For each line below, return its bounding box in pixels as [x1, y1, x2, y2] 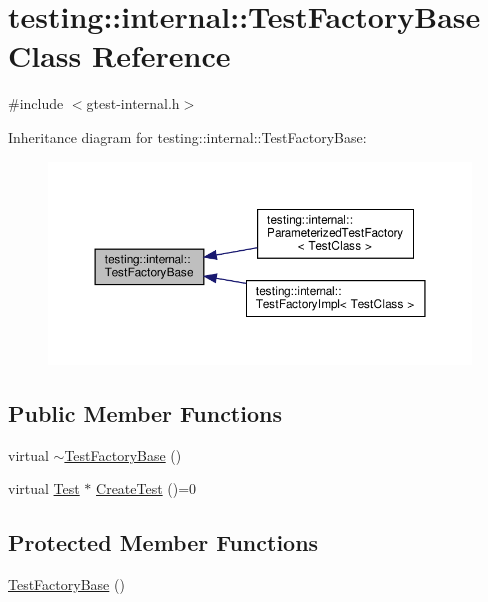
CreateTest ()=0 [96, 478, 197, 499]
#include [8, 93, 64, 114]
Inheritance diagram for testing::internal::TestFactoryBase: [8, 126, 367, 147]
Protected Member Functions [8, 527, 319, 558]
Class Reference [8, 35, 231, 76]
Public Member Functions [8, 397, 282, 428]
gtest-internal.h [86, 93, 180, 114]
